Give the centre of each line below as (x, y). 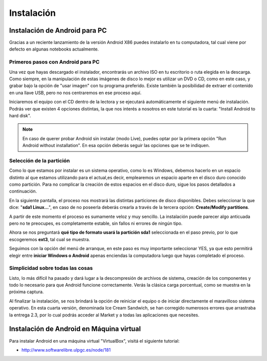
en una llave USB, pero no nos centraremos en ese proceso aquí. (75, 93)
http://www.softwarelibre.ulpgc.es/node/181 (66, 350)
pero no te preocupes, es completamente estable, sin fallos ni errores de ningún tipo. (96, 223)
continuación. (23, 191)
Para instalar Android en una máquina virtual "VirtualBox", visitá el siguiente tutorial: (94, 341)
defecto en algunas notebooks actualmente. (54, 49)
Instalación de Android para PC (58, 30)
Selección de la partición (40, 160)
